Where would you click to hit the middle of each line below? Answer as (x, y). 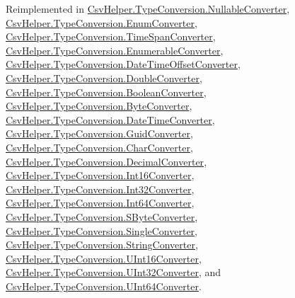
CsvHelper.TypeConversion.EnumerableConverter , (115, 50)
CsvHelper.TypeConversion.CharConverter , (99, 147)
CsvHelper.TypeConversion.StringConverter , (102, 245)
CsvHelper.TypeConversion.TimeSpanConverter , (111, 36)
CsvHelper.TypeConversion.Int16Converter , (100, 175)
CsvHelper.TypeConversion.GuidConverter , (99, 133)
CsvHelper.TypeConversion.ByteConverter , (99, 106)
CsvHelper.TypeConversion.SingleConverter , (102, 230)
